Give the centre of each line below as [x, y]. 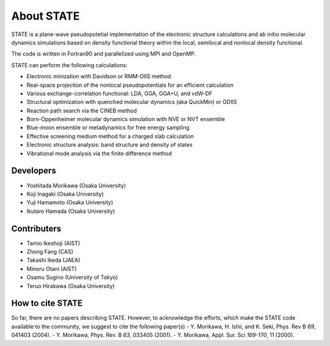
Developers [34, 171]
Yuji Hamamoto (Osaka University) [70, 202]
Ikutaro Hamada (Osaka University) [71, 211]
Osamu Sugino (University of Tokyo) [72, 278]
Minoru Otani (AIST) [52, 268]
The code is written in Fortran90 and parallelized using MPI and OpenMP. [104, 54]
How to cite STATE [47, 304]
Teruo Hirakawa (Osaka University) [71, 286]
